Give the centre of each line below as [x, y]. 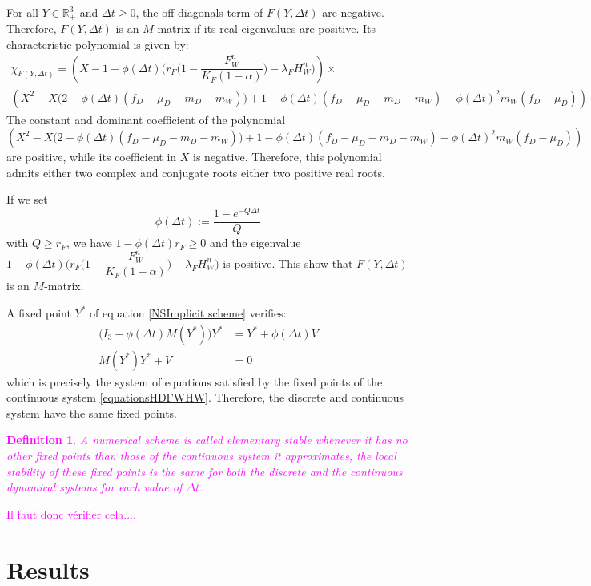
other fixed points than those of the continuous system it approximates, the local [201, 455]
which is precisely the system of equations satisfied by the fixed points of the [195, 381]
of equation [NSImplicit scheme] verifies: [188, 312]
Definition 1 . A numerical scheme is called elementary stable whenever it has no [207, 440]
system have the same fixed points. [92, 412]
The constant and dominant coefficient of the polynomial [146, 119]
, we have [89, 242]
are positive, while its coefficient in [92, 157]
